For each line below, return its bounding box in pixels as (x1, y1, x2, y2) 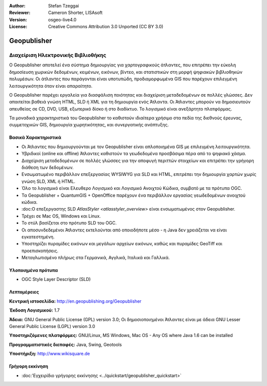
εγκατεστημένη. (21, 233, 55, 240)
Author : (9, 3, 26, 8)
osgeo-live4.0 (48, 16, 77, 22)
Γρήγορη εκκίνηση (9, 363, 48, 369)
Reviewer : (9, 10, 31, 16)
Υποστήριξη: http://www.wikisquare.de (9, 351, 90, 357)
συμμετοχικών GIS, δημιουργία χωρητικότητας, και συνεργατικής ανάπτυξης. (9, 122, 169, 128)
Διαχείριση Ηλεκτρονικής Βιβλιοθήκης (9, 52, 106, 58)
